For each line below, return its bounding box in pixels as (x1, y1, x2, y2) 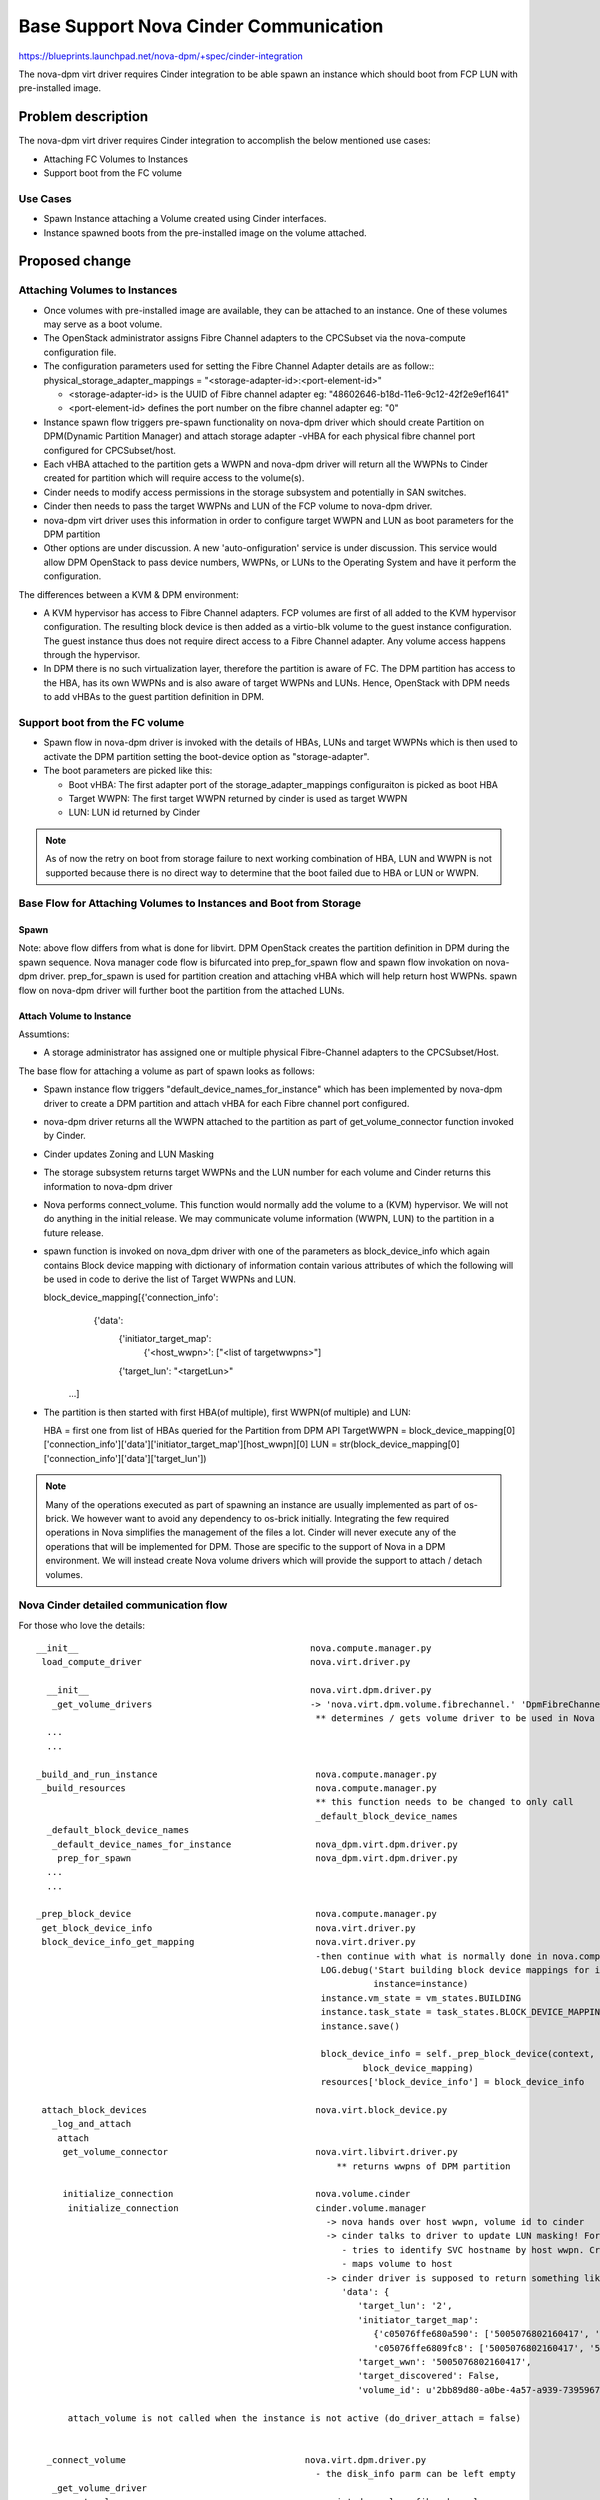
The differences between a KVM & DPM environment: (18, 588, 239, 600)
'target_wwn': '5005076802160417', (357, 2356, 532, 2367)
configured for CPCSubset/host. (43, 444, 177, 456)
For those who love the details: (18, 1619, 145, 1631)
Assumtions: (18, 1028, 70, 1040)
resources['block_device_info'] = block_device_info (320, 2076, 585, 2088)
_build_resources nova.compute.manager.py (41, 1782, 437, 1794)
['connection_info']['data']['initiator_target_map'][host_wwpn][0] (43, 1438, 309, 1450)
